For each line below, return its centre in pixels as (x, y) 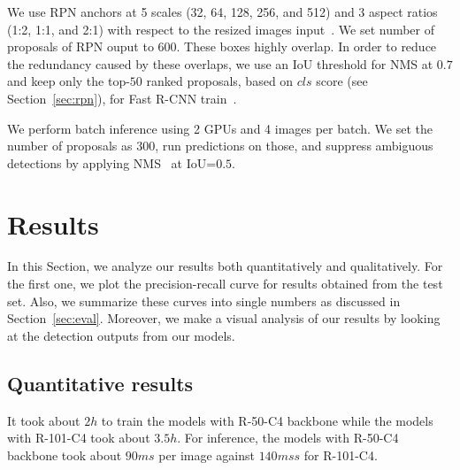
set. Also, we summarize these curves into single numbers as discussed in (204, 300)
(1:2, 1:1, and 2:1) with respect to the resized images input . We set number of (221, 29)
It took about (44, 420)
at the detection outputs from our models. (121, 335)
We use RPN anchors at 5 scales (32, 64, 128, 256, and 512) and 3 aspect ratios (222, 12)
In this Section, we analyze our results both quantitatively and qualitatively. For (225, 266)
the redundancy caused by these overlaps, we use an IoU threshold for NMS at (220, 63)
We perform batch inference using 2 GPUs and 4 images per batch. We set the (220, 128)
